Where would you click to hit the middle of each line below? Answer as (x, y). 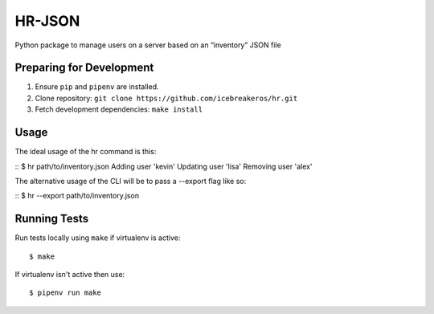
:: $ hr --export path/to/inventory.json (77, 196)
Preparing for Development (84, 68)
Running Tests (51, 219)
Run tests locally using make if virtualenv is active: (98, 238)
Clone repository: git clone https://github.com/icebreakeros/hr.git (166, 98)
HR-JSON (47, 21)
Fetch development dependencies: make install (119, 109)
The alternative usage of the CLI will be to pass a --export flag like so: (131, 181)
